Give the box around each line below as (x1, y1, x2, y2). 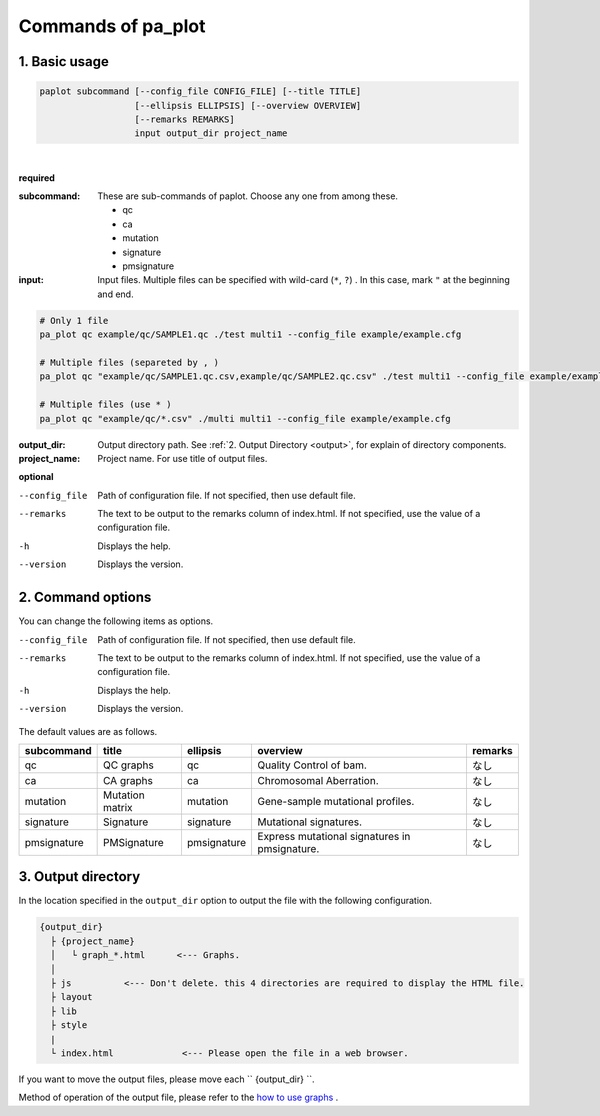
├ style (50, 1020, 88, 1031)
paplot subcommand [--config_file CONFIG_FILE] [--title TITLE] (39, 86, 362, 97)
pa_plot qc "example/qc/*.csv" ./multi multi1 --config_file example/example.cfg (39, 413, 452, 424)
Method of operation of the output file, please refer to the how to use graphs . (18, 1091, 339, 1104)
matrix (102, 800, 134, 814)
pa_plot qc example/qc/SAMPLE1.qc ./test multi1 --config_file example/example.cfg (39, 329, 462, 340)
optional (18, 471, 54, 483)
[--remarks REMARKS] (134, 113, 235, 125)
